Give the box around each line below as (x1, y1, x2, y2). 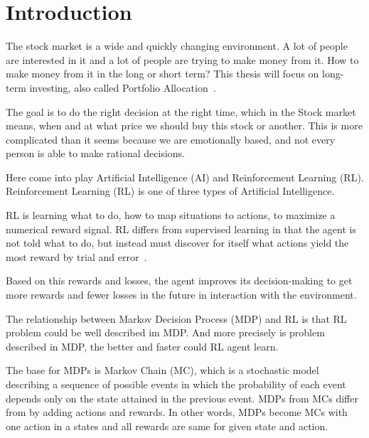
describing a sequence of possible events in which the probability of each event (6, 377, 346, 391)
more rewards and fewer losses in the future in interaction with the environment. (6, 287, 357, 302)
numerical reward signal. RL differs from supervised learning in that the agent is (6, 221, 356, 236)
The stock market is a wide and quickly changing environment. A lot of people (6, 38, 348, 53)
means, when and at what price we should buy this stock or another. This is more (6, 118, 363, 133)
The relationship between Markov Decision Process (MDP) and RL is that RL (6, 311, 347, 326)
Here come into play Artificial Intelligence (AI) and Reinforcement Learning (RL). (6, 169, 364, 184)
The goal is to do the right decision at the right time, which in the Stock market (6, 104, 356, 119)
